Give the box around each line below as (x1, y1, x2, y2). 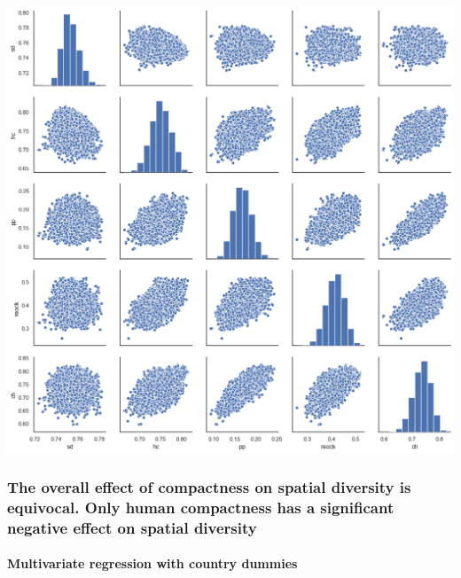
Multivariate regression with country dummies (7, 554, 298, 573)
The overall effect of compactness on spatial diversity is (7, 476, 411, 498)
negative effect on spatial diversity (7, 516, 257, 538)
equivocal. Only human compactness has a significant (7, 496, 395, 518)
